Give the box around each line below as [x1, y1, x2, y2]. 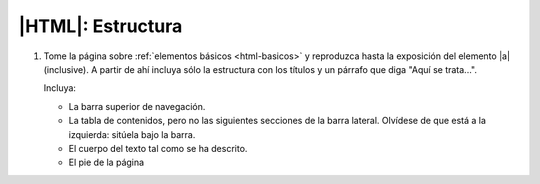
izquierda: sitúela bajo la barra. [68, 128, 196, 140]
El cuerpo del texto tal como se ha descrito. [68, 142, 248, 154]
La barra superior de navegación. [68, 100, 206, 112]
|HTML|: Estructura [18, 15, 183, 37]
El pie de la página [68, 156, 145, 169]
